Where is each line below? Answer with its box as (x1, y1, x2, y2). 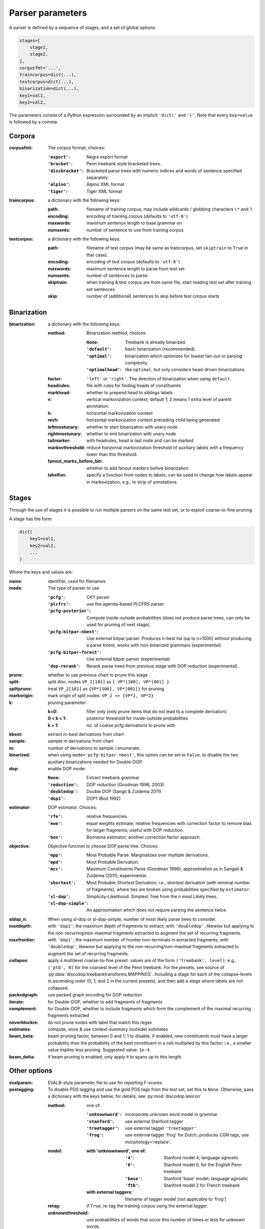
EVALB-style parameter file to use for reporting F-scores (48, 1080, 162, 1085)
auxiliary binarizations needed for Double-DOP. (48, 759, 143, 764)
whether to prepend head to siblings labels (86, 389, 173, 395)
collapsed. (48, 985, 69, 991)
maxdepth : (9, 923, 32, 929)
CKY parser (86, 594, 110, 600)
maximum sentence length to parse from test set (86, 265, 185, 271)
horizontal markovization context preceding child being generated (86, 417, 220, 423)
